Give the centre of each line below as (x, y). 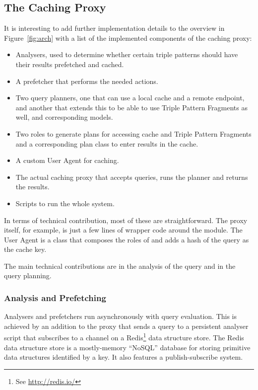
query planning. (28, 275)
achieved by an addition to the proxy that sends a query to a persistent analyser (126, 326)
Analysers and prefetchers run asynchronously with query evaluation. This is (121, 316)
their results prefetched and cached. (70, 64)
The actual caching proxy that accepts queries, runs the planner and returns (132, 177)
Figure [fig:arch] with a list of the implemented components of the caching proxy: (128, 38)
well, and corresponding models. (64, 117)
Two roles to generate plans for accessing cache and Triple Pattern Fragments (133, 133)
